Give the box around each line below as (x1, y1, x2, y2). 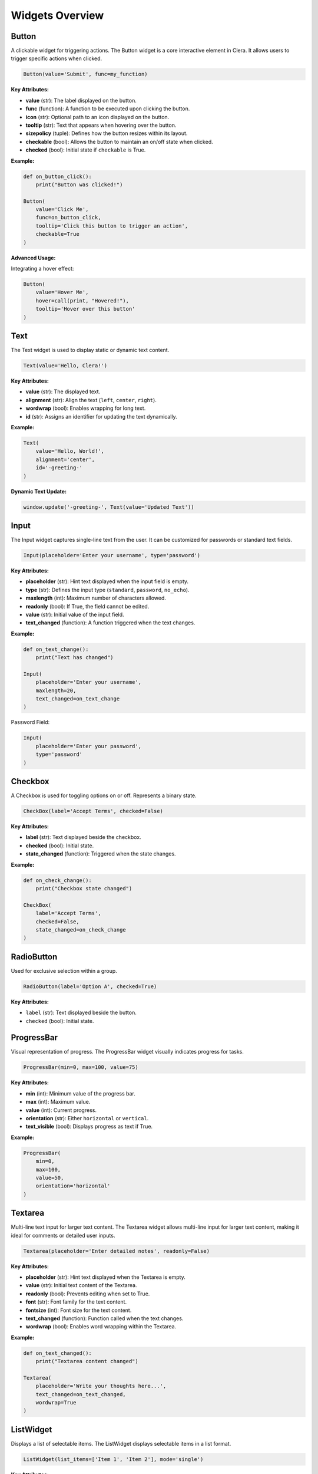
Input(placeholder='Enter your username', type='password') (23, 552, 201, 558)
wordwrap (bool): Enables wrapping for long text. (25, 404, 146, 412)
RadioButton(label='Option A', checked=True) (23, 983, 157, 990)
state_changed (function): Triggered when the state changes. (25, 850, 176, 857)
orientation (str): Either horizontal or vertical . (25, 1115, 149, 1122)
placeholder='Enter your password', (35, 743, 141, 749)
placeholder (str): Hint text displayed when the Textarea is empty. (25, 1274, 185, 1281)
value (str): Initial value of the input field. (25, 611, 124, 618)
